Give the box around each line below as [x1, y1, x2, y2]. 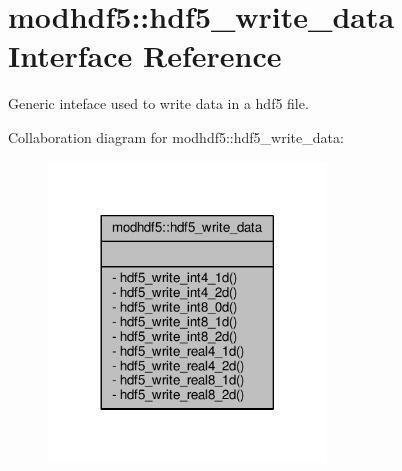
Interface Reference [8, 35, 282, 76]
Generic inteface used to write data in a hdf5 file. [8, 93, 309, 114]
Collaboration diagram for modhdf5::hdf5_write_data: [8, 126, 344, 147]
